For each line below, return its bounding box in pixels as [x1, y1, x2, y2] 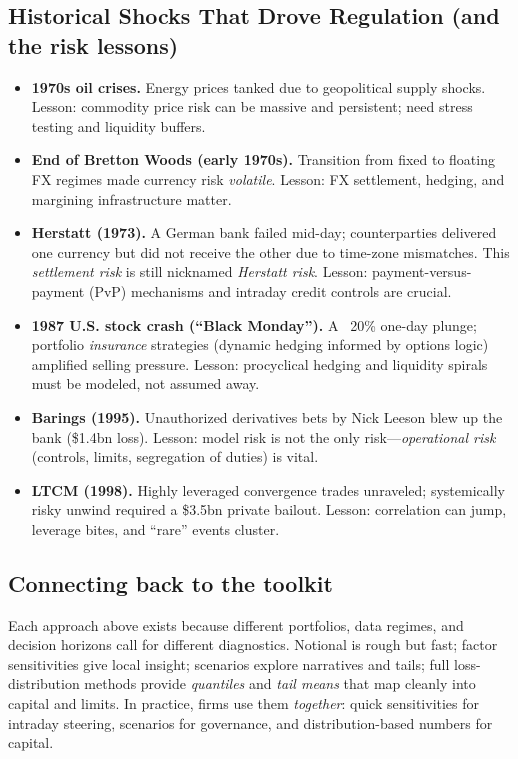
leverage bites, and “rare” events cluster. [31, 518, 280, 539]
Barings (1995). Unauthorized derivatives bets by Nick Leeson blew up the [31, 406, 503, 427]
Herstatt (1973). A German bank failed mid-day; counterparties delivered [31, 222, 497, 243]
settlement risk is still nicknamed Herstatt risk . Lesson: [31, 261, 368, 282]
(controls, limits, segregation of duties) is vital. [31, 446, 319, 467]
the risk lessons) [8, 29, 179, 60]
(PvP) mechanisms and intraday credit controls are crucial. [88, 280, 452, 301]
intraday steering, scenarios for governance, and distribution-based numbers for [8, 712, 493, 733]
